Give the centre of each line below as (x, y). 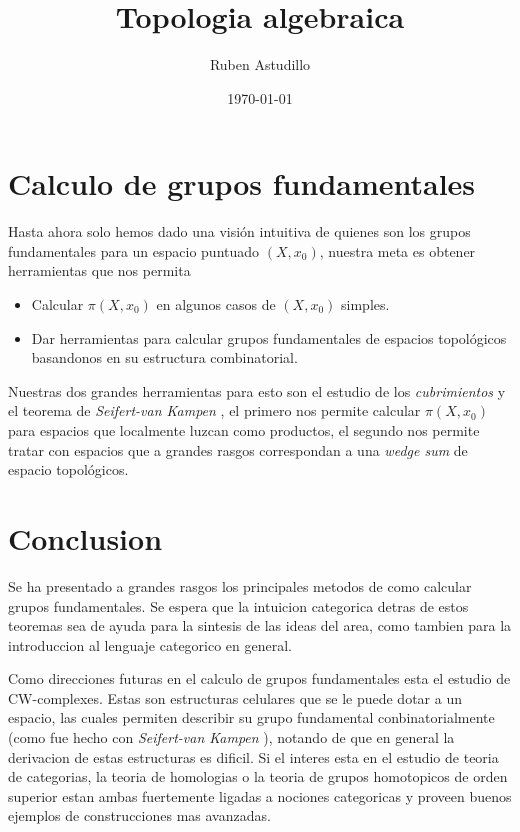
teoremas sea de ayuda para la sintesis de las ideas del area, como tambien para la (260, 625)
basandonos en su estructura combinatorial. (164, 357)
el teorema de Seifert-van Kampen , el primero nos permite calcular (214, 410)
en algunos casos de (216, 304)
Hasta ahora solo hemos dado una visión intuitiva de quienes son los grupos (239, 231)
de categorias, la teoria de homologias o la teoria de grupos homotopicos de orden (258, 776)
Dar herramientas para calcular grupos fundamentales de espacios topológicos (269, 337)
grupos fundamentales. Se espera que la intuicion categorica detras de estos (238, 605)
